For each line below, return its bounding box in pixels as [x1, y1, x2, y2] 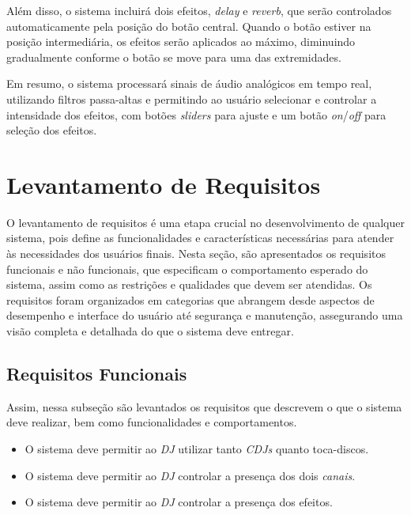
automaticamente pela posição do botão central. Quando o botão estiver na [6, 17, 371, 34]
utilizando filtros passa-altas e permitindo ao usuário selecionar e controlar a [6, 90, 377, 107]
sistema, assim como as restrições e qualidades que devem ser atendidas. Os [6, 276, 372, 293]
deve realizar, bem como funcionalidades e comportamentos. [6, 414, 297, 430]
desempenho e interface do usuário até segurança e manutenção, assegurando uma [6, 307, 403, 324]
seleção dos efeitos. [6, 122, 97, 138]
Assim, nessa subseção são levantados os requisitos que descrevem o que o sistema [6, 398, 402, 415]
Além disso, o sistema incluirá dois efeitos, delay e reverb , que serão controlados [6, 2, 392, 18]
